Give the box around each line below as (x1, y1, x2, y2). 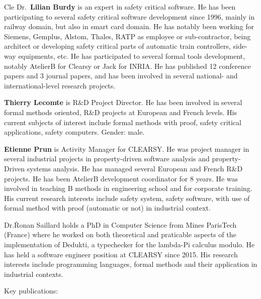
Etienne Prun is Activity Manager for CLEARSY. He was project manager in (4, 143, 249, 154)
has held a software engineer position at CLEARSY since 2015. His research (4, 249, 238, 259)
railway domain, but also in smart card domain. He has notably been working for (4, 21, 254, 32)
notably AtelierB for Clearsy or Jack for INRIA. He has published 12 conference (4, 60, 251, 71)
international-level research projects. (4, 80, 116, 90)
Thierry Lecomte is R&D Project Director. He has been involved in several (4, 97, 242, 108)
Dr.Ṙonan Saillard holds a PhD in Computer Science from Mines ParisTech (4, 219, 237, 230)
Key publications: (4, 285, 58, 296)
